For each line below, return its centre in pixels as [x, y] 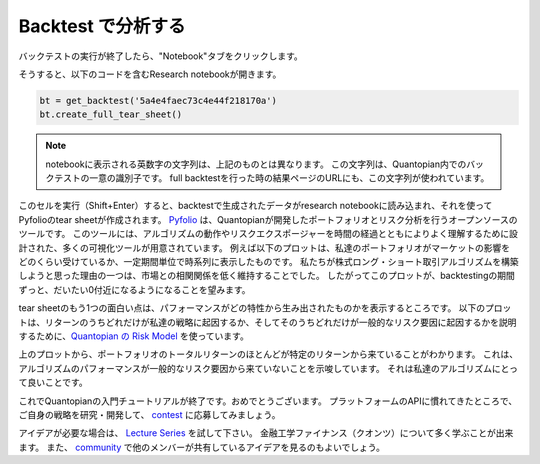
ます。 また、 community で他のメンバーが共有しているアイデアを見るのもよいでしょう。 [201, 447]
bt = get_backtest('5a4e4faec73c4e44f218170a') [158, 100]
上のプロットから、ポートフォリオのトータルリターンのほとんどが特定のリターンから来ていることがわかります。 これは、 [268, 354]
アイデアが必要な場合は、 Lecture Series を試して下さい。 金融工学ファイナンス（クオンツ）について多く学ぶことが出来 [266, 433]
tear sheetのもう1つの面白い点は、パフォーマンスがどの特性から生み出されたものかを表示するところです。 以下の [251, 308]
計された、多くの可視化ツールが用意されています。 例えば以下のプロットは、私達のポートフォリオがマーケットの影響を [264, 247]
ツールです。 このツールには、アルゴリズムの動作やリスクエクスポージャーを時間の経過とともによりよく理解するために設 [268, 234]
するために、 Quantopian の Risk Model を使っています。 [133, 336]
